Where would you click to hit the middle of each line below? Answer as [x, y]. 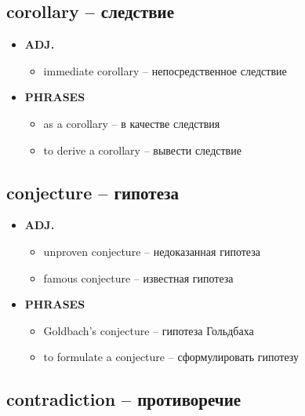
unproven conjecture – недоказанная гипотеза [152, 251]
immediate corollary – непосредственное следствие [165, 70]
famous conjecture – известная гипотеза [138, 277]
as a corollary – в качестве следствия [132, 123]
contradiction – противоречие [124, 399]
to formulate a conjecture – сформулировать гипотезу [171, 357]
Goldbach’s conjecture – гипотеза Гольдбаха [149, 330]
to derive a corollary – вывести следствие [142, 150]
